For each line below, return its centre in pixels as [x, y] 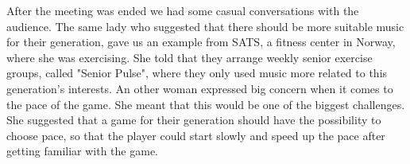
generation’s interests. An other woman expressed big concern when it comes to [200, 88]
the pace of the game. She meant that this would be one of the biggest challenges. [206, 104]
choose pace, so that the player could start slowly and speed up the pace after [196, 135]
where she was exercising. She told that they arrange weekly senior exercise [190, 57]
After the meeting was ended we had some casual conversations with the [183, 10]
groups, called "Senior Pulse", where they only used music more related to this [197, 73]
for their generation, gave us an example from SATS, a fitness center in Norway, [201, 42]
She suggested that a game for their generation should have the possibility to [194, 120]
